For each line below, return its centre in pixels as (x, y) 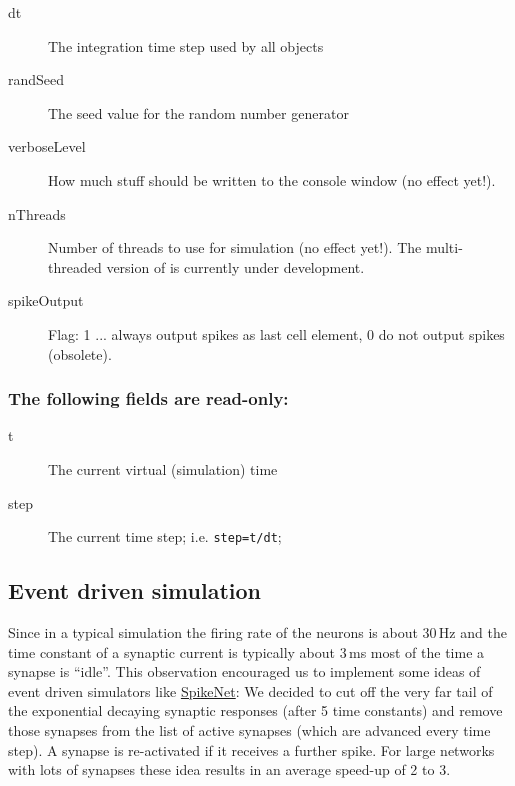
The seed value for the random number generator (198, 112)
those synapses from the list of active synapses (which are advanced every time (249, 729)
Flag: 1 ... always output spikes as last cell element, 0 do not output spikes (276, 333)
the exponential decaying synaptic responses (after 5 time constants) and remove (255, 710)
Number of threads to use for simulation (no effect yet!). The (235, 247)
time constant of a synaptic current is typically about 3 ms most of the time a (246, 651)
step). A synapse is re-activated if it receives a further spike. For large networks (251, 749)
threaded (75, 266)
